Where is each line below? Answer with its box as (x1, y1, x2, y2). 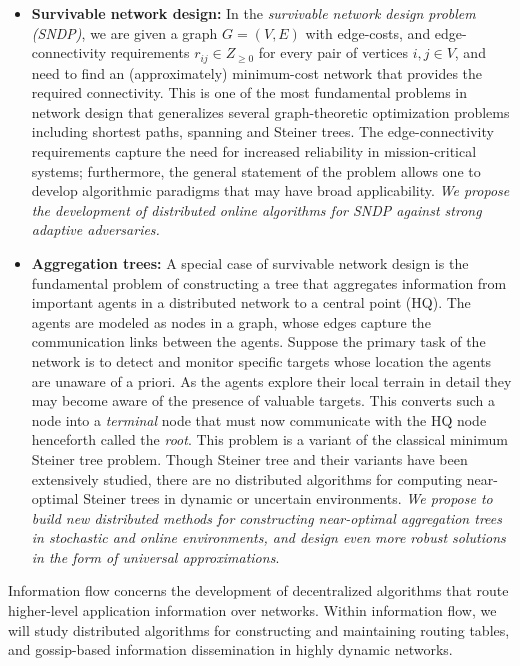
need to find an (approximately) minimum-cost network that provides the (31, 62, 483, 83)
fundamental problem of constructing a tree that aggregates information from (31, 272, 507, 293)
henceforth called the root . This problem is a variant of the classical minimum (31, 429, 508, 450)
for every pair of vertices (258, 42, 409, 63)
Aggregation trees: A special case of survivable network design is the (31, 252, 469, 273)
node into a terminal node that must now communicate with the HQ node (31, 409, 487, 430)
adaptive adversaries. (31, 219, 160, 240)
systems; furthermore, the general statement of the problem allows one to (31, 160, 481, 181)
